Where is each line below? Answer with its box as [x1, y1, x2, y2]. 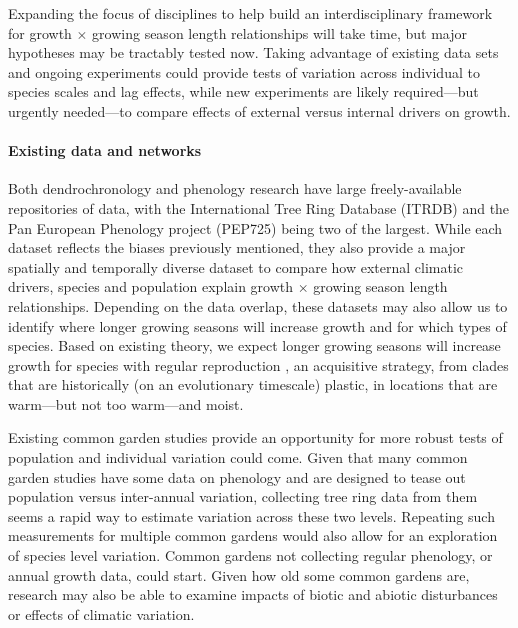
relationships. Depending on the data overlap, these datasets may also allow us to [8, 295, 508, 316]
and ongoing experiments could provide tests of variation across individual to [8, 61, 480, 82]
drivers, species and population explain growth [8, 276, 294, 297]
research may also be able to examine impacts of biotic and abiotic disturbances [8, 584, 498, 605]
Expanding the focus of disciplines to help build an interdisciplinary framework [8, 3, 493, 23]
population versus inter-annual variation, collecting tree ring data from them [8, 486, 478, 507]
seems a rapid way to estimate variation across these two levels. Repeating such [8, 505, 495, 526]
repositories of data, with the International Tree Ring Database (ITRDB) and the [8, 197, 510, 218]
